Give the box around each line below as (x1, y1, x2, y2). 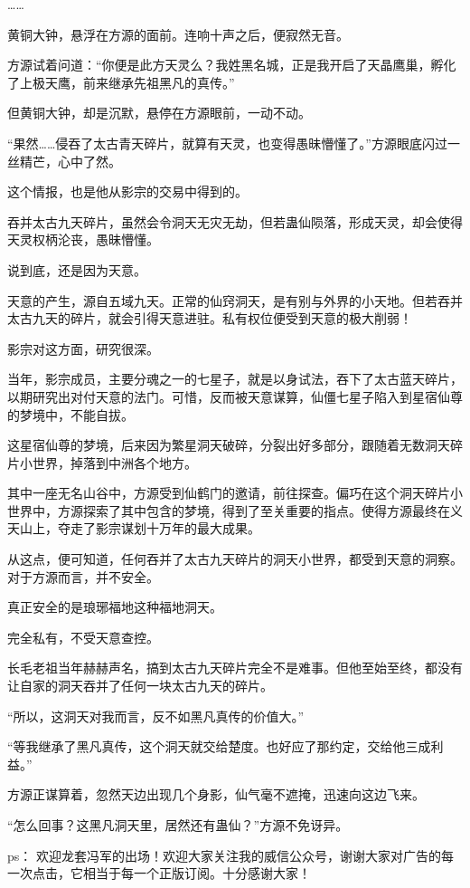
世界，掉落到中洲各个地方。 (32, 453, 197, 472)
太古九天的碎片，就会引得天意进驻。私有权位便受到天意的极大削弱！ (7, 309, 412, 328)
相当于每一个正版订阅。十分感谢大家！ (82, 864, 311, 883)
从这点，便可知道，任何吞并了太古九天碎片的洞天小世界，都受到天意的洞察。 (7, 549, 463, 568)
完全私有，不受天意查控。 (7, 627, 159, 646)
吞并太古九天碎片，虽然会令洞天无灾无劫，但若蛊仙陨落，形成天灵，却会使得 (7, 212, 463, 231)
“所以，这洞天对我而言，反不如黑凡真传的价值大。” (7, 706, 305, 725)
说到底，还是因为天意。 (7, 260, 146, 279)
